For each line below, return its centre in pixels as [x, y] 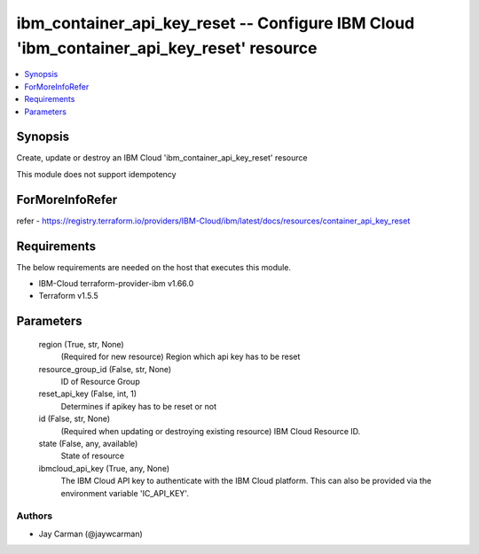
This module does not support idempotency [96, 174]
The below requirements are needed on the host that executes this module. [154, 267]
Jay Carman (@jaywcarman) [91, 534]
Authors [35, 516]
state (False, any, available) [88, 443]
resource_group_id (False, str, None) [105, 369]
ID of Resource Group [101, 381]
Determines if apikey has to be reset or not [139, 406]
